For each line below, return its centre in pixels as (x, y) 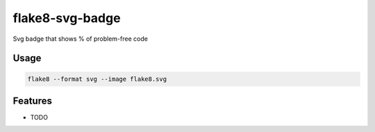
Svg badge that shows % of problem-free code (81, 39)
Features (32, 101)
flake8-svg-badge (67, 18)
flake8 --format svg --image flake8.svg (97, 79)
